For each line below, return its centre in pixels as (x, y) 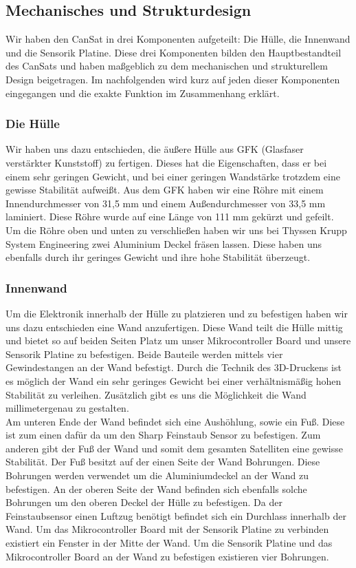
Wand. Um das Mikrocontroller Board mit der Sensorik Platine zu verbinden (167, 529)
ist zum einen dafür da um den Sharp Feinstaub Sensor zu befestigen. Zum (163, 435)
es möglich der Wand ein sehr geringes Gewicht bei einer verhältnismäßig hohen (174, 380)
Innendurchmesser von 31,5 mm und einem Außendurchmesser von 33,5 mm (166, 203)
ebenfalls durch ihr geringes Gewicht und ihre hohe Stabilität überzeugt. (158, 257)
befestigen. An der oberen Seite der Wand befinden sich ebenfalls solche (156, 488)
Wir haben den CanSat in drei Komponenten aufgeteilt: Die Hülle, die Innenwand (178, 39)
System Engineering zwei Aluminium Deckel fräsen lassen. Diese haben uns (164, 243)
